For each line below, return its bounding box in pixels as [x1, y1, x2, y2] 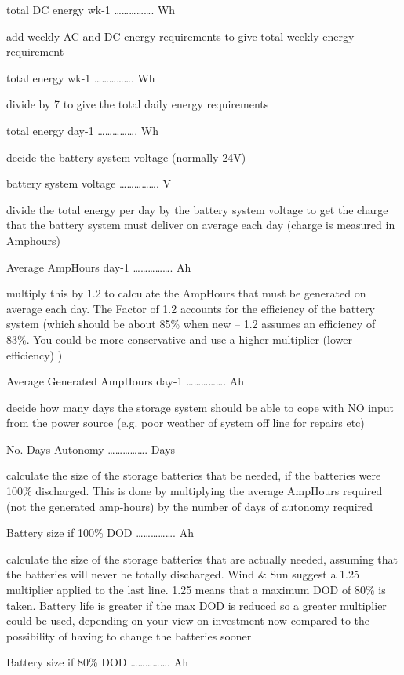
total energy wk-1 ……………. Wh [6, 69, 155, 86]
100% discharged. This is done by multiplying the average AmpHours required [6, 483, 383, 499]
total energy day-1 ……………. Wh [6, 122, 158, 138]
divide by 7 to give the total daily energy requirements [6, 96, 269, 112]
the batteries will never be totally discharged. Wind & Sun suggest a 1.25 [6, 566, 359, 582]
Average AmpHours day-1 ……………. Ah [6, 258, 191, 275]
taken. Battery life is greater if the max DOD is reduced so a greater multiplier [6, 597, 387, 613]
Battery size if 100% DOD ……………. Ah [6, 524, 194, 541]
